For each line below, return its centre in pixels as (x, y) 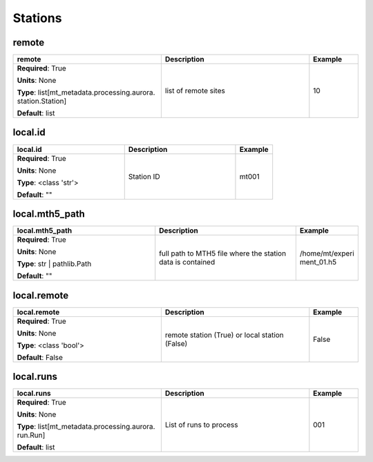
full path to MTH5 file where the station (223, 253)
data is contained (187, 262)
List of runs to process (201, 425)
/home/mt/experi (327, 253)
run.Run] (31, 435)
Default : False (40, 357)
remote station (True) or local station (224, 335)
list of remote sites (195, 91)
